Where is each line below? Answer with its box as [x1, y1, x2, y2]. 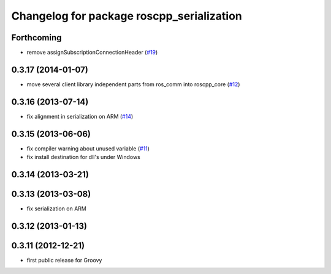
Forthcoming [11, 32, 62, 43]
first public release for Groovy [26, 257, 102, 264]
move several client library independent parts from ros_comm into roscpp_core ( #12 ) [26, 80, 240, 88]
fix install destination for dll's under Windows [26, 154, 140, 161]
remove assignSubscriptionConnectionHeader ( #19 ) [26, 49, 158, 56]
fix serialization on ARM [26, 205, 87, 212]
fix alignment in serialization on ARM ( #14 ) [26, 113, 134, 120]
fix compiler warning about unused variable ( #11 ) [26, 144, 150, 152]
